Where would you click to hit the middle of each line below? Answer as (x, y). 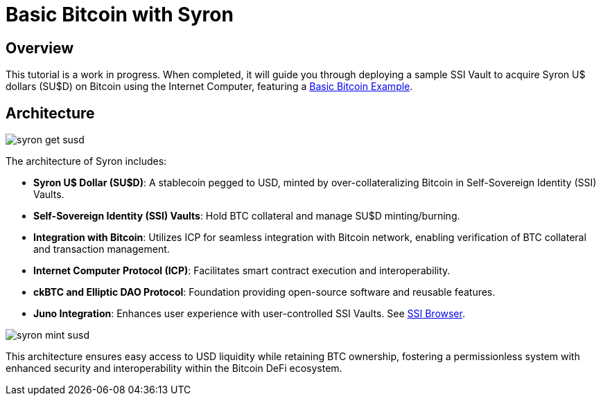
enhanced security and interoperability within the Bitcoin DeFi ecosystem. (174, 368)
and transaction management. (102, 249)
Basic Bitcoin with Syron (120, 15)
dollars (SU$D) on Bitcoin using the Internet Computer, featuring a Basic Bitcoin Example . (209, 87)
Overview (40, 48)
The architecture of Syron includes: (86, 161)
